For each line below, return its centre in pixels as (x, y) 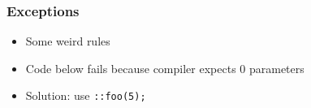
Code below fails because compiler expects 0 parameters (165, 68)
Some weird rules (68, 41)
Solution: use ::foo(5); (86, 95)
